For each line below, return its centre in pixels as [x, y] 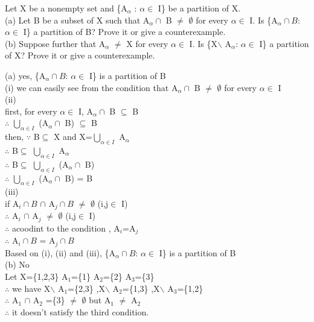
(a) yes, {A [25, 75]
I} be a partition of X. [199, 8]
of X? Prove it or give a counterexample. [80, 55]
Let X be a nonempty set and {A [66, 8]
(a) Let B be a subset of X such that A [77, 20]
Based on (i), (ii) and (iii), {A [60, 252]
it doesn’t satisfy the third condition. [80, 311]
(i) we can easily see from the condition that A [91, 87]
